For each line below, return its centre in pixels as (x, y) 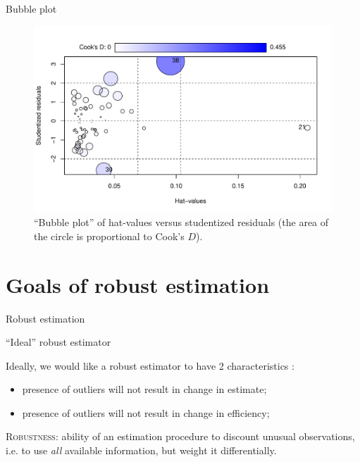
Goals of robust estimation (138, 284)
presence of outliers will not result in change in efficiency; (146, 412)
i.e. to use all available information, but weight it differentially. (141, 450)
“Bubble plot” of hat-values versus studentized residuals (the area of (181, 222)
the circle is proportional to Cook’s (109, 236)
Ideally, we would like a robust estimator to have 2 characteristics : (150, 365)
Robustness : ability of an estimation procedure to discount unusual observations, (180, 436)
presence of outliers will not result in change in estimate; (144, 389)
